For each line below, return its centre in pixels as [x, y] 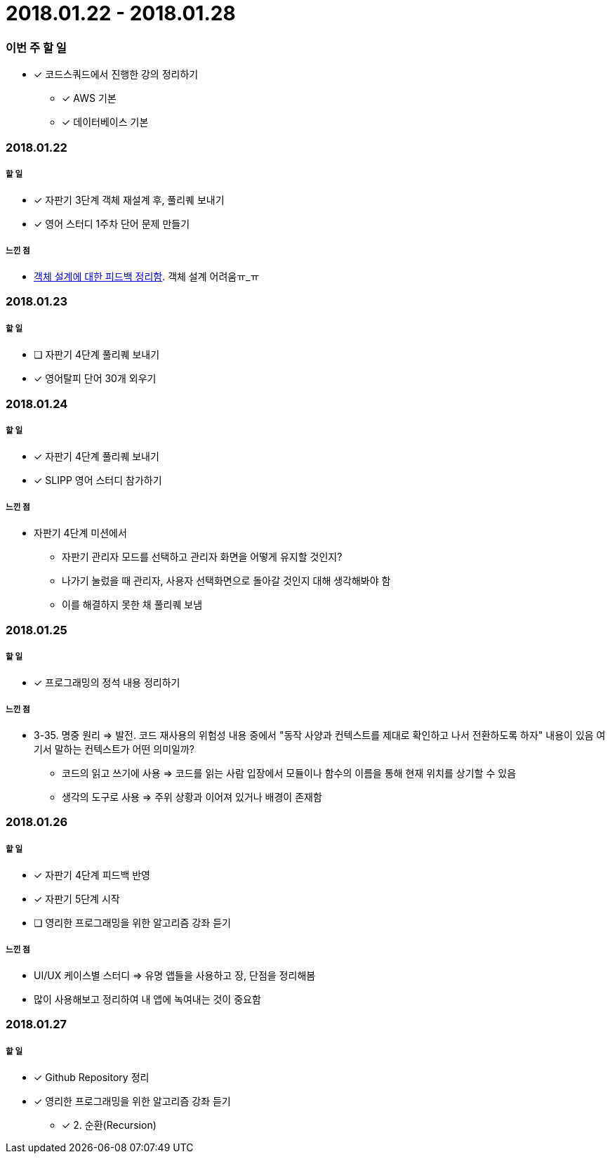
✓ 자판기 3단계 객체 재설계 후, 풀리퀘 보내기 [129, 200]
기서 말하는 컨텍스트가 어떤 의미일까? [114, 749]
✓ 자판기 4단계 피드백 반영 [92, 875]
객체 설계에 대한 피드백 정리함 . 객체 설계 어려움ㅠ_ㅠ [147, 277]
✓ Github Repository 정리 [92, 1078]
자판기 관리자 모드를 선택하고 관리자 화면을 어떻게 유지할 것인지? [202, 557]
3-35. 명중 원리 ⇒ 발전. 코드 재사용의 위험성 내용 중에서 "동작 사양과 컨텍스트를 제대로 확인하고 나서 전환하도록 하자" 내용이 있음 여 [320, 735]
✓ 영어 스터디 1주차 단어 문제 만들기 [112, 224]
